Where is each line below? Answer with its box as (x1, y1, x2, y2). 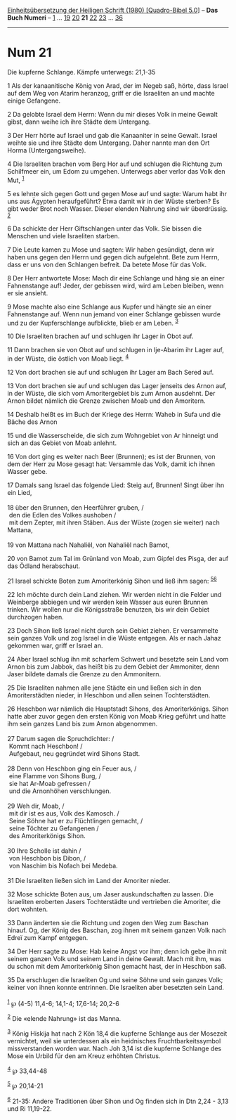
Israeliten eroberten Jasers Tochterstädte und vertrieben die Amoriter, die (7, 897, 221, 906)
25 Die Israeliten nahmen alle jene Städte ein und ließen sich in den (7, 683, 202, 692)
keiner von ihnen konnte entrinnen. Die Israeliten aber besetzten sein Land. (7, 983, 225, 991)
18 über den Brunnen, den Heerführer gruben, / (7, 503, 144, 512)
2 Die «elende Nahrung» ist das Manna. (7, 1013, 122, 1022)
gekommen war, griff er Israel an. (7, 641, 103, 650)
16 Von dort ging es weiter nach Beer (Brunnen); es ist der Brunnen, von (7, 452, 216, 461)
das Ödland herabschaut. (7, 562, 81, 570)
